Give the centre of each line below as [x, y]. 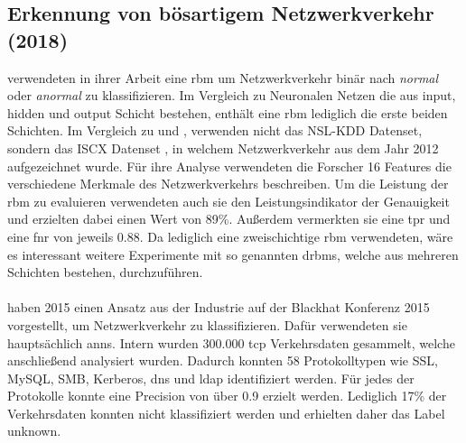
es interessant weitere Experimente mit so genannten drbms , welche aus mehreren [233, 254]
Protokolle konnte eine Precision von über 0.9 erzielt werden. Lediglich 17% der [227, 396]
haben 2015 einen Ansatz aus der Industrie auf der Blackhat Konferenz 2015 [219, 307]
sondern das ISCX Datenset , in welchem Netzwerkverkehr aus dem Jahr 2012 [223, 148]
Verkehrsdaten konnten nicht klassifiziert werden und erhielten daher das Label [226, 413]
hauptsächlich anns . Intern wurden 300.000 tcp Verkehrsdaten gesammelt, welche [231, 342]
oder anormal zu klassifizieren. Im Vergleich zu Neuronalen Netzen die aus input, [232, 95]
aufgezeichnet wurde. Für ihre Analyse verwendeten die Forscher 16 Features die [229, 166]
